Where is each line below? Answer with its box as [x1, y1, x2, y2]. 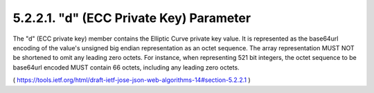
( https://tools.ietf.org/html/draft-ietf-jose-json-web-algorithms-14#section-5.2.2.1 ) [12, 76, 251, 84]
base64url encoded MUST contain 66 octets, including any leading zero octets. [12, 63, 240, 72]
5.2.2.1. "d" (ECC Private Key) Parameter [12, 10, 251, 25]
